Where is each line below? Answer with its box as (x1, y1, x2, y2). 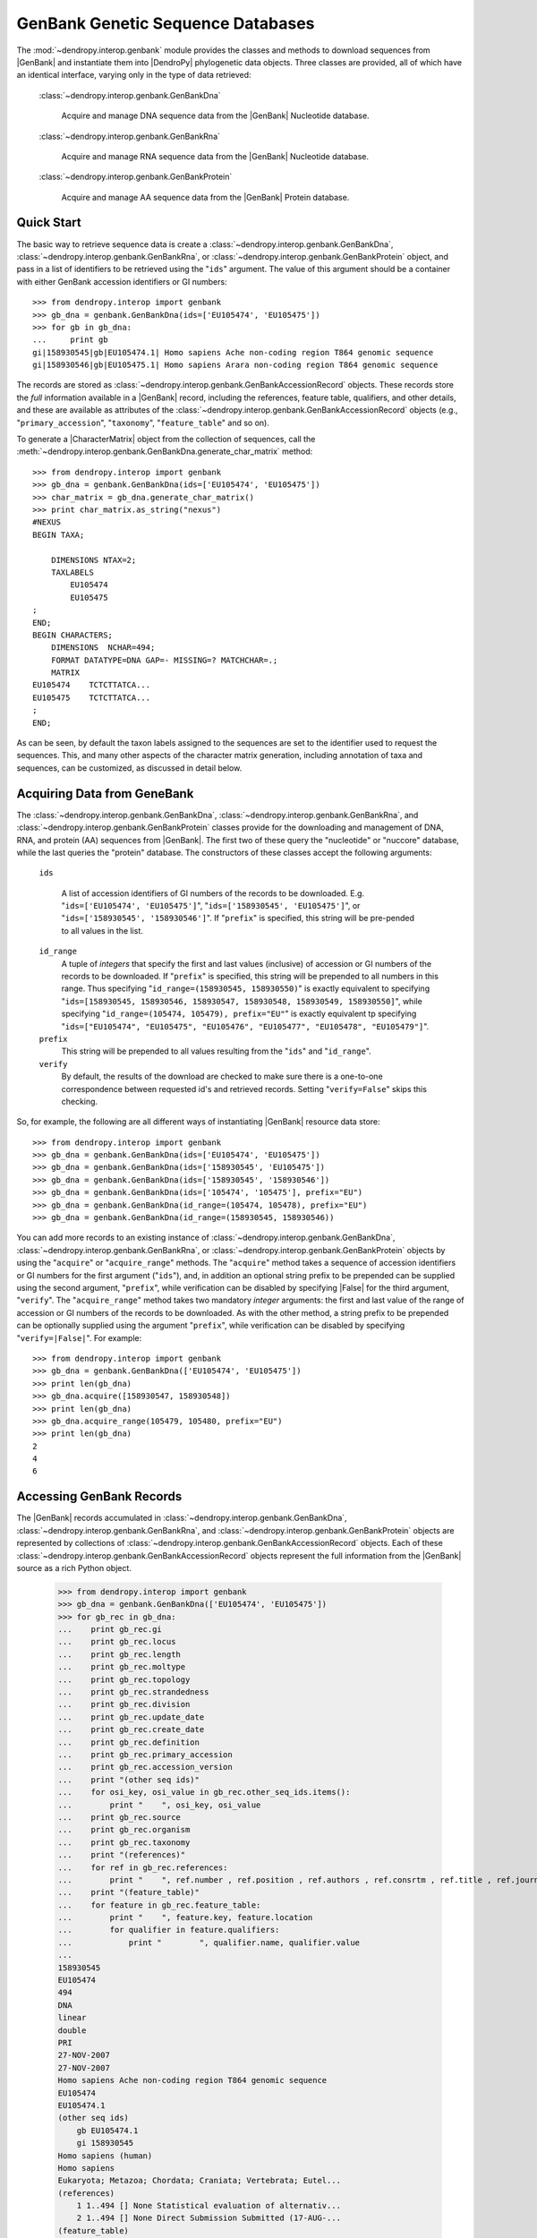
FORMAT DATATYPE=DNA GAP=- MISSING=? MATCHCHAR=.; (50, 654, 278, 665)
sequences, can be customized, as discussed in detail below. (16, 762, 243, 773)
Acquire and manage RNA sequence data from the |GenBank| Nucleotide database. (61, 150, 369, 161)
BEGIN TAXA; (32, 529, 85, 540)
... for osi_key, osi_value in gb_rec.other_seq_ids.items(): (57, 1787, 351, 1798)
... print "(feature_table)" (57, 1887, 200, 1898)
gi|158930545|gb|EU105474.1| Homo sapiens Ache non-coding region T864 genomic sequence (32, 347, 434, 357)
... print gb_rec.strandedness (57, 1687, 209, 1697)
